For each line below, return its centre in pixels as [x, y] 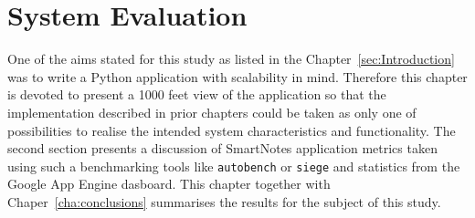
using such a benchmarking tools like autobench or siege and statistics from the [234, 166]
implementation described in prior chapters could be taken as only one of [212, 112]
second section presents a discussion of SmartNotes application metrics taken [222, 148]
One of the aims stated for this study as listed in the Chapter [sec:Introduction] [231, 59]
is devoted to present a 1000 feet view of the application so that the [197, 94]
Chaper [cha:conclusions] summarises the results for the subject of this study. [224, 201]
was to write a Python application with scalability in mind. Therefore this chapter [237, 76]
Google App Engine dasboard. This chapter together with [169, 184]
